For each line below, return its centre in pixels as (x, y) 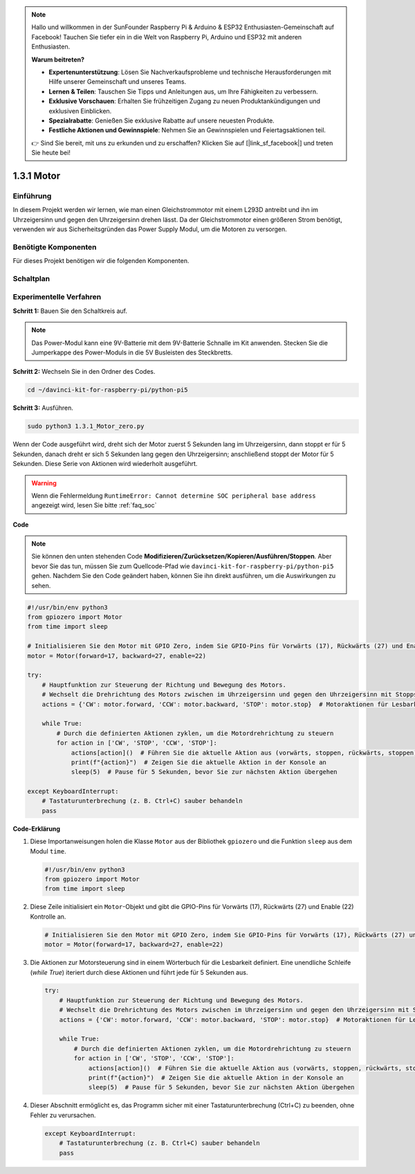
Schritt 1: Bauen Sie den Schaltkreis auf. (70, 311)
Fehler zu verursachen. (63, 1115)
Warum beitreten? (58, 60)
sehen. (41, 586)
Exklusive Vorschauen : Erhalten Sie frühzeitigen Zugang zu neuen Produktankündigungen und (185, 101)
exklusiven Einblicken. (80, 111)
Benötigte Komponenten (55, 247)
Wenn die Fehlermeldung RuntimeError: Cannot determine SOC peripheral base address (174, 496)
